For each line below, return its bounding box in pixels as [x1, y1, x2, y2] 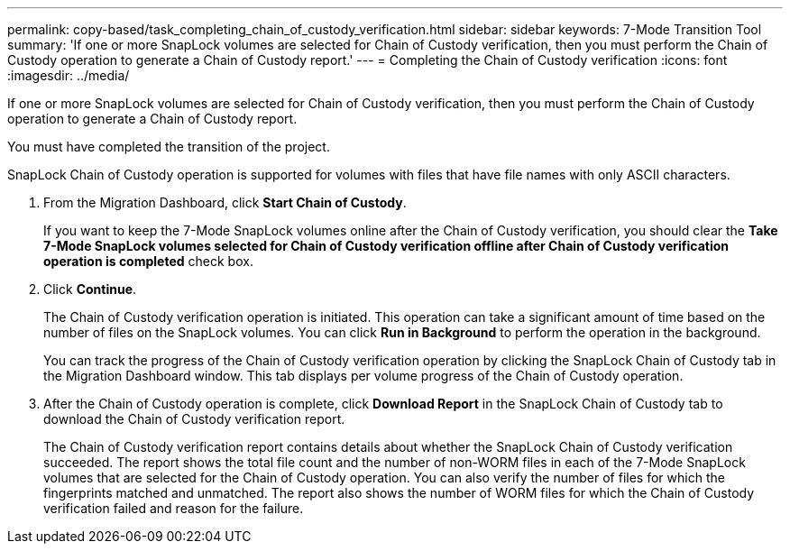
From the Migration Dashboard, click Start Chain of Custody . [43, 195, 407, 210]
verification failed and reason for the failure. [43, 500, 304, 516]
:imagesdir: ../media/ [7, 68, 130, 83]
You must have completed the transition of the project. [7, 139, 330, 154]
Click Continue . [43, 281, 137, 297]
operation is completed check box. [43, 253, 253, 269]
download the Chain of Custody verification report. [43, 411, 345, 427]
